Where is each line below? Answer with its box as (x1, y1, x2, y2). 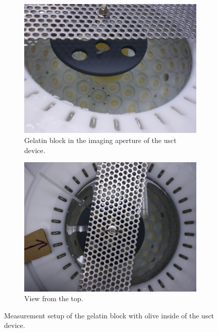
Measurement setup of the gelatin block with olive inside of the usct (4, 310, 214, 320)
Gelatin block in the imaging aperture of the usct (24, 135, 177, 145)
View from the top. (24, 293, 83, 304)
